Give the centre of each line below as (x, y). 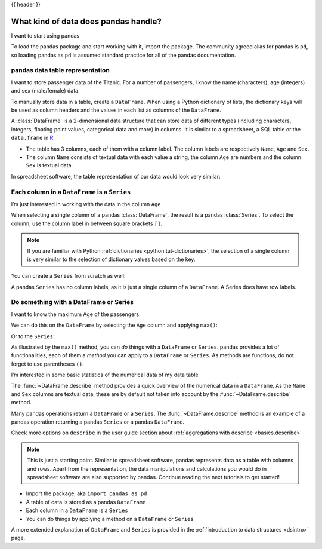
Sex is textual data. (49, 165)
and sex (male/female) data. (45, 91)
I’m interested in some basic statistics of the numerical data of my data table (105, 375)
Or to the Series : (33, 336)
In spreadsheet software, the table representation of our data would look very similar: (116, 176)
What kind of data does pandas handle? (86, 21)
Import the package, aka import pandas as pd (86, 493)
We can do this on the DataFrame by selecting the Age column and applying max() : (114, 325)
